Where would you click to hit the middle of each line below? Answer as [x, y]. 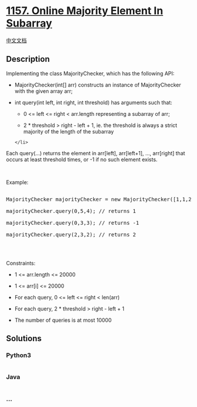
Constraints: [21, 263]
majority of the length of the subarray [69, 131]
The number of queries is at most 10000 [63, 320]
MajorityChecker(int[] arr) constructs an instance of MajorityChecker [98, 85]
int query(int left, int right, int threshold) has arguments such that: [94, 102]
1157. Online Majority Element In [85, 11]
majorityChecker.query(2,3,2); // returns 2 [71, 234]
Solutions [24, 338]
